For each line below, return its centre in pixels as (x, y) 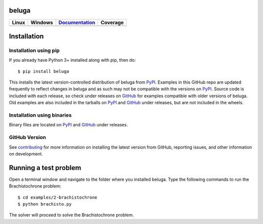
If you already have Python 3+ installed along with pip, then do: (72, 60)
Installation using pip (34, 50)
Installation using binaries (40, 115)
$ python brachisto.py (45, 204)
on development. (26, 154)
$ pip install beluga (43, 71)
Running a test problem (45, 168)
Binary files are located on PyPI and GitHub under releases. (68, 125)
